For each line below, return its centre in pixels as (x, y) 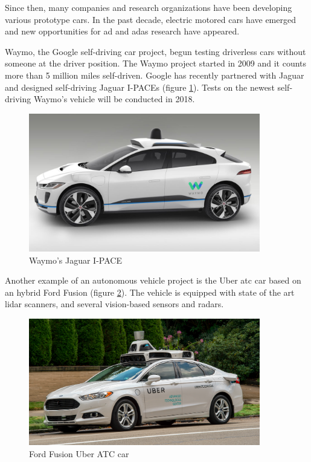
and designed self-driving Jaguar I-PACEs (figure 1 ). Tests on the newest (140, 87)
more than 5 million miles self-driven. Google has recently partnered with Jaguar (155, 75)
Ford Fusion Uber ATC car (79, 453)
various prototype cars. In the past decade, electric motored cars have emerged (150, 19)
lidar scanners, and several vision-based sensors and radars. (114, 304)
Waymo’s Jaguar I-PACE (75, 260)
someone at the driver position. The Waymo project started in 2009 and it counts (156, 63)
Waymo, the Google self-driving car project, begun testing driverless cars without (155, 51)
